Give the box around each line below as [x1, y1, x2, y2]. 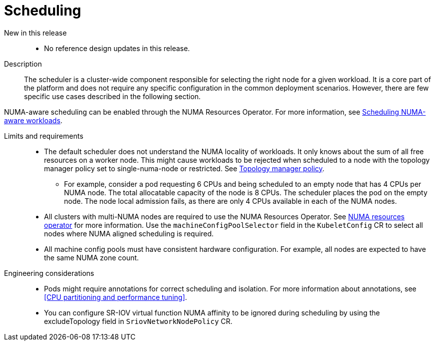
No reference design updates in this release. [44, 44, 190, 53]
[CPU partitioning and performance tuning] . [44, 292, 187, 301]
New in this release [4, 28, 67, 37]
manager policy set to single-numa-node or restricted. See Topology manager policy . [44, 164, 324, 173]
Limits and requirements [4, 131, 83, 140]
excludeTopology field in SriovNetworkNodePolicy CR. [44, 316, 232, 325]
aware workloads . [4, 116, 62, 125]
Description [4, 59, 42, 68]
